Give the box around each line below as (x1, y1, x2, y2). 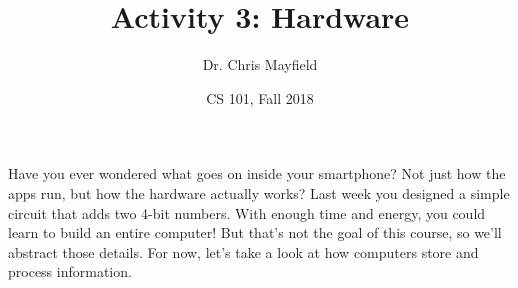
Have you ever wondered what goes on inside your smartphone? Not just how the (8, 163, 506, 184)
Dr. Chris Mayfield (202, 54, 318, 75)
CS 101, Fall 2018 (206, 87, 314, 108)
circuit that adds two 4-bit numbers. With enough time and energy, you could (8, 202, 486, 223)
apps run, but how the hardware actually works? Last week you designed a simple (8, 182, 510, 203)
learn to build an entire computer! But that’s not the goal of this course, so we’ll (8, 222, 502, 243)
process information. (8, 261, 132, 282)
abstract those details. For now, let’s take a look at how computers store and (8, 241, 479, 262)
